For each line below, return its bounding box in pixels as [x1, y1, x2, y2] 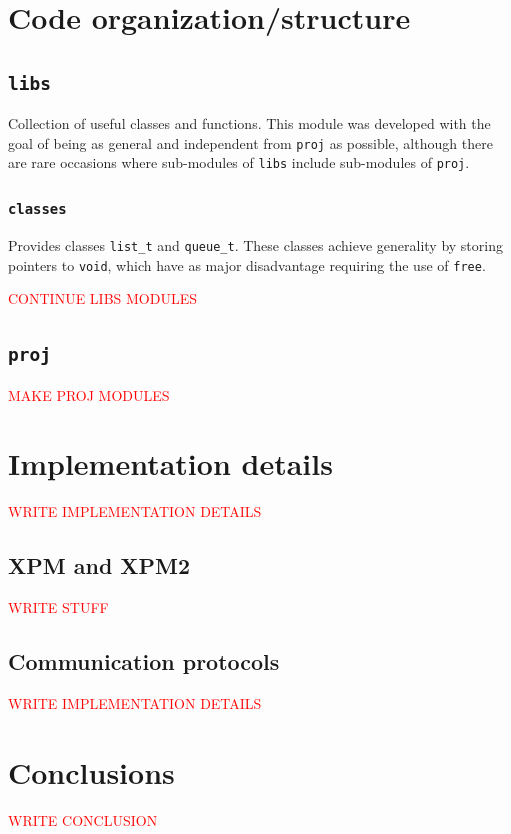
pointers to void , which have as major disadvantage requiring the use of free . [8, 254, 486, 275]
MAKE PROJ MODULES [8, 384, 170, 405]
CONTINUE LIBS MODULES [8, 288, 198, 309]
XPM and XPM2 [8, 550, 191, 581]
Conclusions [8, 751, 175, 792]
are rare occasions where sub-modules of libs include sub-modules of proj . [8, 152, 470, 173]
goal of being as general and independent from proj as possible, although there [8, 132, 493, 153]
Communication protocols [8, 646, 280, 677]
